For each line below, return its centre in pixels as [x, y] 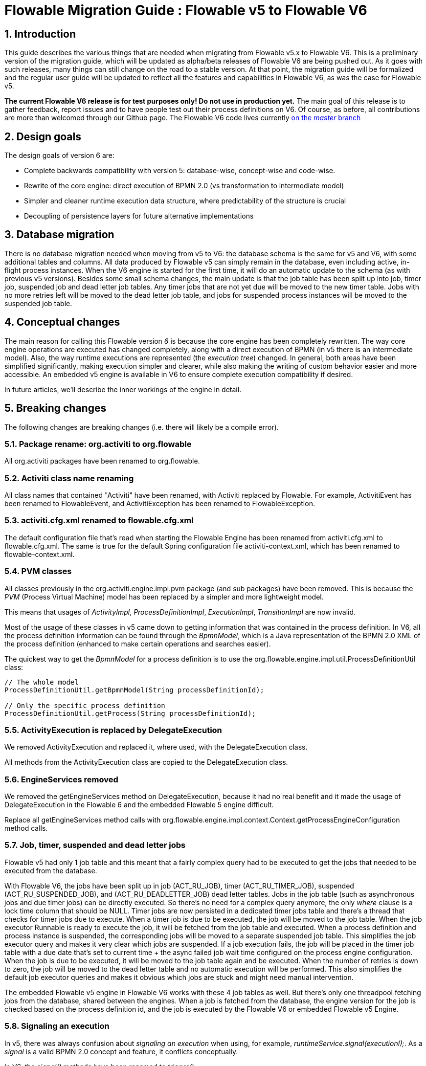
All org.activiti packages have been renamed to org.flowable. [102, 461]
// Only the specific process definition [85, 705]
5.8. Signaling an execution [57, 1026]
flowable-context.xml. [40, 554]
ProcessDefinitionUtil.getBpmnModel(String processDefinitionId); [135, 690]
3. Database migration [59, 235]
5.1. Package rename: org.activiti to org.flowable [98, 444]
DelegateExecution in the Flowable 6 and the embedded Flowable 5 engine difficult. [139, 805]
